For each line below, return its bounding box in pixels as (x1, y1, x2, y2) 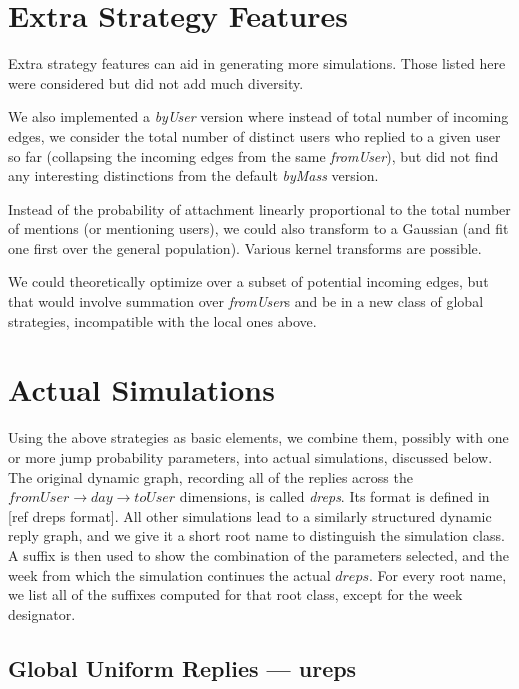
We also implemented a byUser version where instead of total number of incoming (8, 106, 509, 127)
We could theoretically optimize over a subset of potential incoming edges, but (8, 271, 489, 292)
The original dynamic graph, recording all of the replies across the (8, 466, 413, 487)
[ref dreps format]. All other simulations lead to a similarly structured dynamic (8, 505, 492, 526)
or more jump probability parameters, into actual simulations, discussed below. (8, 446, 493, 467)
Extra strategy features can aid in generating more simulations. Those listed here (8, 53, 506, 74)
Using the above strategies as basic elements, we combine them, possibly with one (8, 427, 509, 448)
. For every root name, (369, 564, 507, 585)
